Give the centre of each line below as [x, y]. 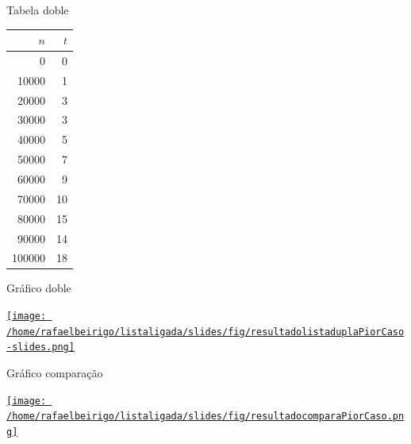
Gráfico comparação [55, 373]
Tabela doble [38, 10]
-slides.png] [40, 347]
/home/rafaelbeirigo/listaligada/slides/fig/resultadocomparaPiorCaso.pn [205, 417]
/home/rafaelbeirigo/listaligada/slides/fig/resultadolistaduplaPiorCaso [205, 332]
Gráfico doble [39, 288]
